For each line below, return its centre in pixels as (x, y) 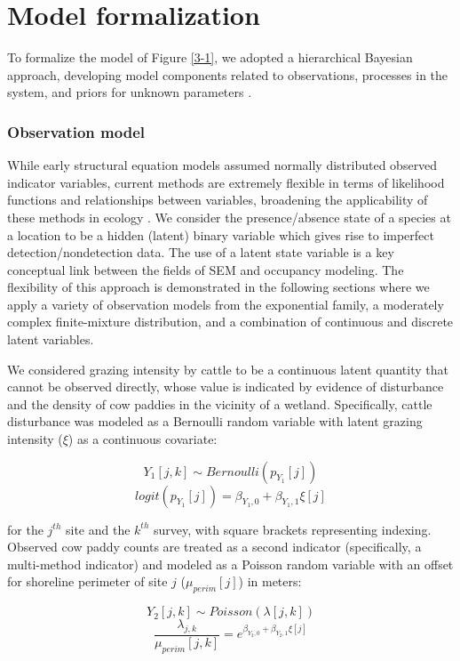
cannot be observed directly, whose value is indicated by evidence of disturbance (226, 387)
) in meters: (270, 581)
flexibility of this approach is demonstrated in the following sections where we (218, 287)
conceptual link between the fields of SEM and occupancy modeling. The (206, 269)
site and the (98, 529)
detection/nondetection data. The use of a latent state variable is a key (201, 252)
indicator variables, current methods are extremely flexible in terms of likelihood (226, 182)
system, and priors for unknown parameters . (130, 92)
